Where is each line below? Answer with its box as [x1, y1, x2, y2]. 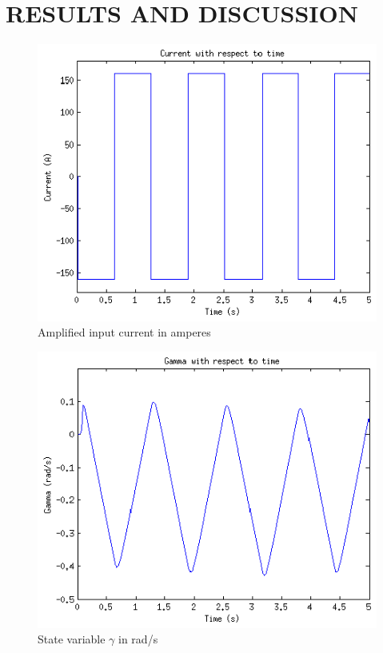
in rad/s [118, 631, 158, 647]
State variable [38, 631, 106, 647]
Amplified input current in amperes [38, 324, 211, 340]
